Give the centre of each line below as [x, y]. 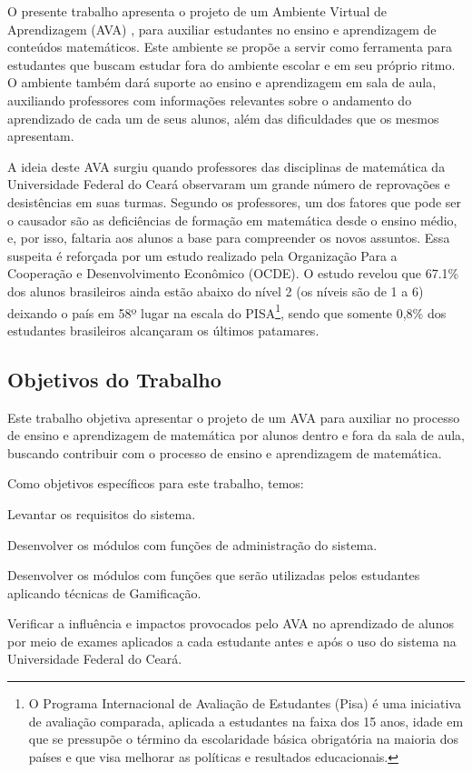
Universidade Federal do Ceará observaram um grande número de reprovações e [229, 184]
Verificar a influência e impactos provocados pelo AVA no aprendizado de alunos [231, 623]
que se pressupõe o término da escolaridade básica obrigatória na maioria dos [243, 739]
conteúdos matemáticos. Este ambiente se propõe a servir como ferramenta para [230, 47]
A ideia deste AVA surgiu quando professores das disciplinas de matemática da [226, 166]
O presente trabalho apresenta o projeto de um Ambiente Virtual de [197, 11]
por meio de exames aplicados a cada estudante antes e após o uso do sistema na [232, 641]
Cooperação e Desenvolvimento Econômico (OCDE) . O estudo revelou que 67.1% [233, 273]
